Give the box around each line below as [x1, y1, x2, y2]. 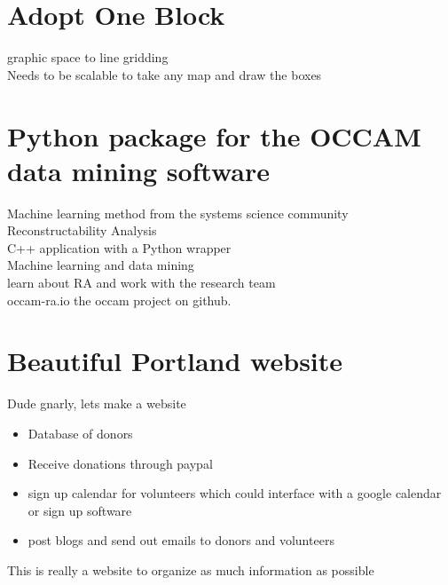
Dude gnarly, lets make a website [7, 394, 186, 413]
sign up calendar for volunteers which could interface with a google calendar [28, 484, 442, 502]
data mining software [7, 152, 271, 188]
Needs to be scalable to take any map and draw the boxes [7, 65, 322, 83]
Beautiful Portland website [7, 343, 343, 379]
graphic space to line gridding [7, 48, 169, 67]
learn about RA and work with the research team [7, 273, 276, 291]
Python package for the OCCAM [7, 117, 421, 154]
